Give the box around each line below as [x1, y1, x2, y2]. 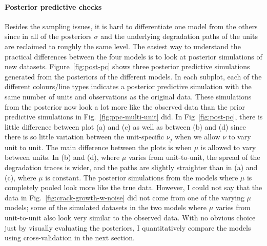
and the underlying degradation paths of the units [100, 31, 258, 42]
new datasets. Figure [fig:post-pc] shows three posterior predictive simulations [5, 61, 250, 72]
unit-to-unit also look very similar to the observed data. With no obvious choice [5, 212, 256, 222]
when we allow [175, 131, 220, 142]
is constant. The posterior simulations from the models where [45, 172, 238, 182]
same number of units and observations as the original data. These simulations [5, 91, 252, 101]
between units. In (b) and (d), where [5, 152, 120, 162]
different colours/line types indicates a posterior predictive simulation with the [5, 81, 252, 92]
